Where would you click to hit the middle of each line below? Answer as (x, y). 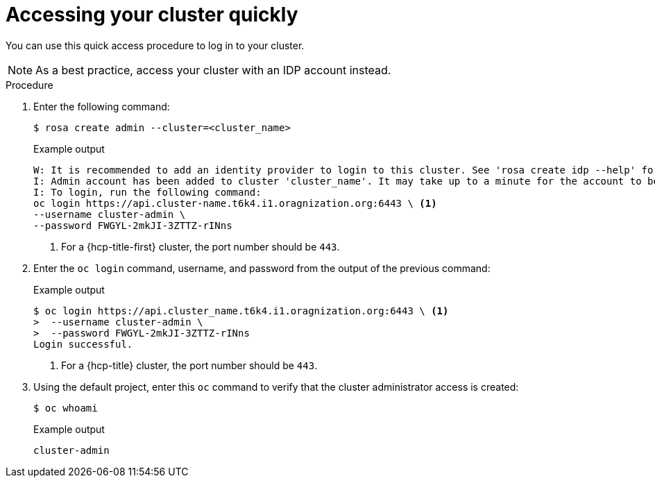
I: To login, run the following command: (147, 192)
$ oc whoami (66, 408)
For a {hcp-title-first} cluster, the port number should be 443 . (201, 246)
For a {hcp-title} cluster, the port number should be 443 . (189, 365)
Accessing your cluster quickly (152, 15)
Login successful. (83, 344)
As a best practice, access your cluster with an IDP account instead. (213, 70)
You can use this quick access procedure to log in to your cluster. (155, 45)
